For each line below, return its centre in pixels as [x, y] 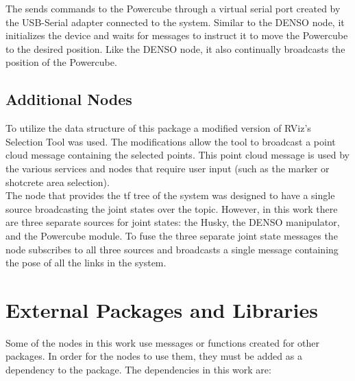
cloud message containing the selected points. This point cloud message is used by [177, 155]
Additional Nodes [69, 99]
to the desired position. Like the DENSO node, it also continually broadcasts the [175, 48]
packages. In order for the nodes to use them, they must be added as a [154, 356]
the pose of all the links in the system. [86, 263]
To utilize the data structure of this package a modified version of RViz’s [158, 128]
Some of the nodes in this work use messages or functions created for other [163, 342]
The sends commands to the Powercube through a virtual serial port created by [173, 8]
